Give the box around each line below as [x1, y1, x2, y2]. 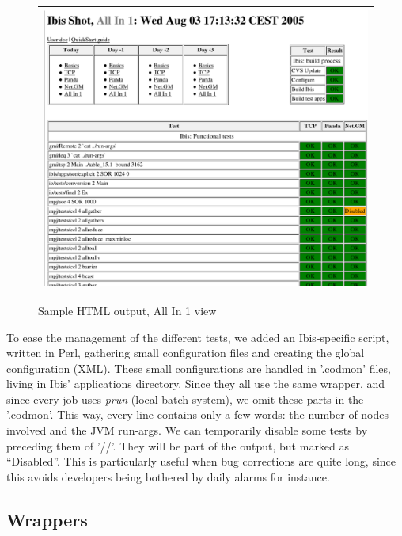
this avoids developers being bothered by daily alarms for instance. [6, 468, 330, 485]
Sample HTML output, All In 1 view [38, 302, 217, 318]
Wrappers [6, 507, 88, 531]
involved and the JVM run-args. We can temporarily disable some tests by [6, 422, 368, 439]
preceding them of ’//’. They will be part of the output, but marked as [6, 437, 350, 454]
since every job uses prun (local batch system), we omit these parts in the [6, 390, 364, 407]
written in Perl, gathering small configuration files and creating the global [6, 344, 365, 361]
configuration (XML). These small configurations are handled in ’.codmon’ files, [6, 359, 391, 376]
